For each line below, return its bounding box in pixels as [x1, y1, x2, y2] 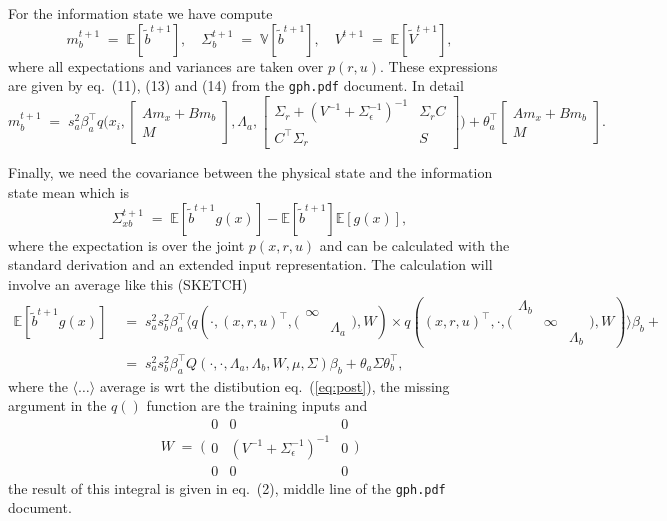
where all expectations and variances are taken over [8, 55, 324, 76]
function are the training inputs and [146, 395, 368, 416]
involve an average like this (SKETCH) [8, 273, 248, 294]
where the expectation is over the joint [8, 234, 245, 255]
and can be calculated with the [319, 234, 510, 255]
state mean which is [8, 181, 130, 202]
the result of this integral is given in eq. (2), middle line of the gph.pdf [8, 477, 446, 498]
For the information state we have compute [8, 3, 273, 23]
